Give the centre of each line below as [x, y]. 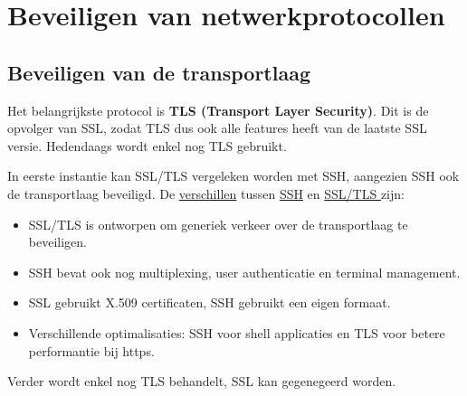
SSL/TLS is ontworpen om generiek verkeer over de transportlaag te [218, 224]
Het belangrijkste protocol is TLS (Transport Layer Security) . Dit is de [218, 110]
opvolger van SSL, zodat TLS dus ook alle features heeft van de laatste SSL [217, 128]
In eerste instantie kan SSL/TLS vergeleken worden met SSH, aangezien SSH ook [233, 176]
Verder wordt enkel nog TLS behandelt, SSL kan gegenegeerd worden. [202, 381]
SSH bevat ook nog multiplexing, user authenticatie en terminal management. [244, 272]
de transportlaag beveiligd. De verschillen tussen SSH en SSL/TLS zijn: [206, 193]
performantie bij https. [91, 350]
